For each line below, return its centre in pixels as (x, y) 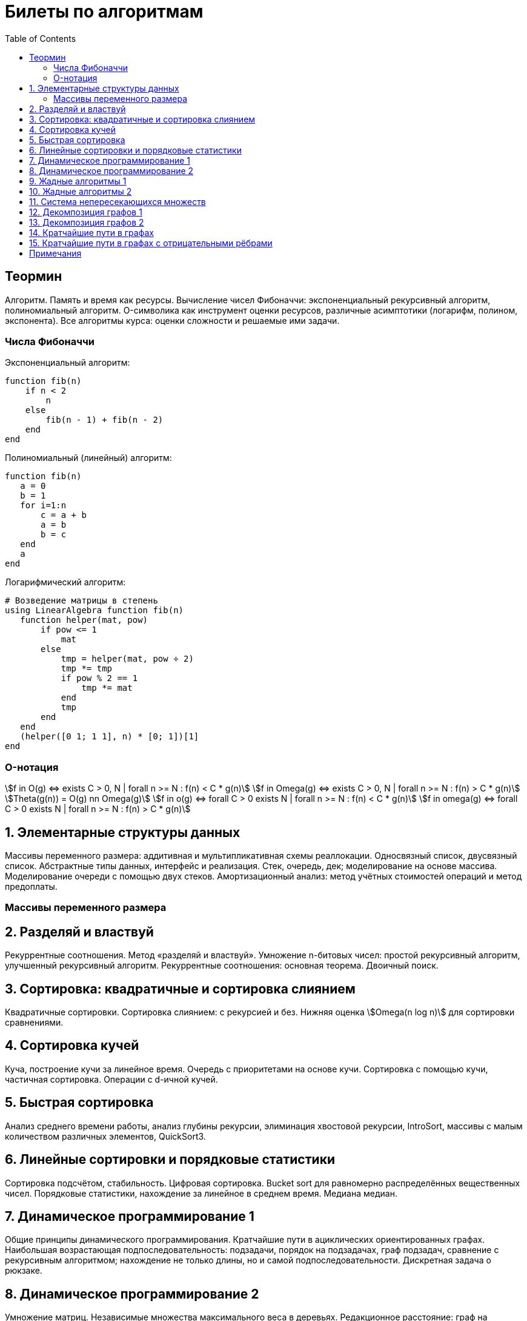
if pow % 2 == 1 (99, 678)
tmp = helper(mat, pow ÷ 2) (127, 659)
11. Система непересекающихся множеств (118, 201)
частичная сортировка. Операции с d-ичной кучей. (111, 1079)
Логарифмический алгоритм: (65, 582)
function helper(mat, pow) (84, 620)
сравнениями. (34, 1022)
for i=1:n (43, 506)
